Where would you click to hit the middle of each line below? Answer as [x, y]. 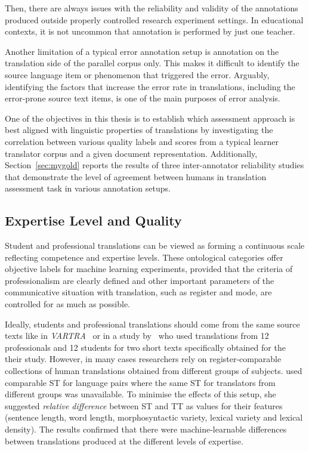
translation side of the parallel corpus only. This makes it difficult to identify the [152, 63]
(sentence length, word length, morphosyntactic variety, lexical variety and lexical [154, 417]
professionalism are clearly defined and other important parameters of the [140, 280]
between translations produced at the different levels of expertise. [124, 441]
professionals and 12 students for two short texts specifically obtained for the [145, 347]
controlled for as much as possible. [67, 304]
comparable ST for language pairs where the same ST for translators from [140, 382]
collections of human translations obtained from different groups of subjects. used [154, 371]
